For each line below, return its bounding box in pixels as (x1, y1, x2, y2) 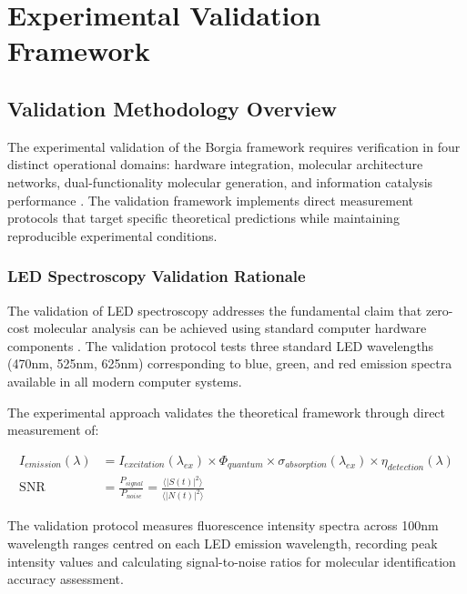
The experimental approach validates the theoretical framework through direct (7, 402, 446, 421)
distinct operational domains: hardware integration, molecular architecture (7, 155, 423, 174)
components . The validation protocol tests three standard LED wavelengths (7, 336, 434, 355)
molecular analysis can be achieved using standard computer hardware (33, 318, 427, 337)
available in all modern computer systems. (7, 371, 242, 390)
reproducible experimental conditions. (7, 226, 218, 245)
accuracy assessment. (7, 569, 124, 589)
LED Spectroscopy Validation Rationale (7, 265, 306, 287)
